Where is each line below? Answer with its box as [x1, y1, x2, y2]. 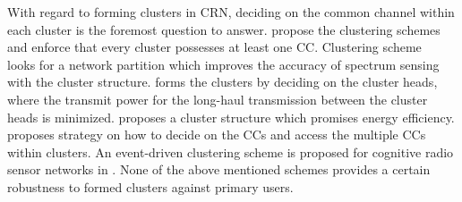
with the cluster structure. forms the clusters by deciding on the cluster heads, [7, 72, 438, 91]
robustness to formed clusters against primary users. [7, 177, 294, 196]
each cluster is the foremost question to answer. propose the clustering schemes [7, 20, 441, 38]
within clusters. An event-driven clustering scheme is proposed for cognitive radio [7, 142, 454, 161]
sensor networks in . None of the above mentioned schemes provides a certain [7, 160, 431, 179]
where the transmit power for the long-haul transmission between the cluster [7, 89, 428, 108]
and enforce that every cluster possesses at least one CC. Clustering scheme [7, 38, 422, 56]
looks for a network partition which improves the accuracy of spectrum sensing [7, 55, 440, 73]
